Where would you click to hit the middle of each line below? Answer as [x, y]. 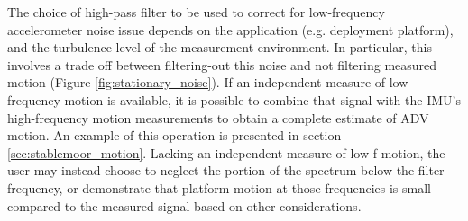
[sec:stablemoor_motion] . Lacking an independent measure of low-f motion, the [226, 152]
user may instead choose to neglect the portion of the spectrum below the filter [226, 170]
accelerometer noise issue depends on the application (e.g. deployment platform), [230, 29]
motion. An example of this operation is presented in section [174, 135]
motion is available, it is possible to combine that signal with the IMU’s [262, 99]
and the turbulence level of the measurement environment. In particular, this [220, 47]
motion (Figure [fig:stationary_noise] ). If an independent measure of [197, 82]
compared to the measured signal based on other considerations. [184, 205]
